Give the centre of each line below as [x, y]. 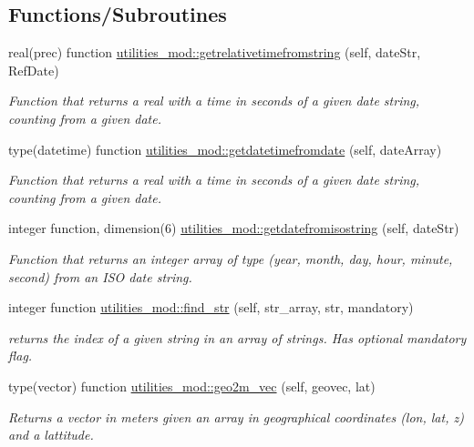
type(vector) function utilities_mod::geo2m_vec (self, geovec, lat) [192, 386]
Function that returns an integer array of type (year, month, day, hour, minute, [231, 258]
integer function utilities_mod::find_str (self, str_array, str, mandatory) [211, 307]
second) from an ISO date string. [100, 276]
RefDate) [34, 70]
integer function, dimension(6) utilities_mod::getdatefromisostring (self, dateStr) [234, 228]
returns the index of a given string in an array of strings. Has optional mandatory [237, 337]
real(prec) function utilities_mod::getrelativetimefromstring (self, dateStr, [215, 52]
